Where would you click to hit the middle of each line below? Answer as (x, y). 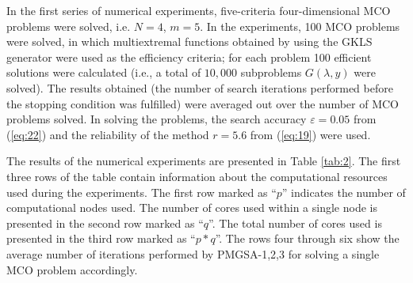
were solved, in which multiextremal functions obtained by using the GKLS (189, 42)
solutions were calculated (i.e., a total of (104, 72)
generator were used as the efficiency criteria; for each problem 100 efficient (189, 57)
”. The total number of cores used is (295, 223)
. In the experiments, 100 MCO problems (300, 26)
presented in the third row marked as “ (101, 238)
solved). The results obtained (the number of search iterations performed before (200, 87)
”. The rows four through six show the (307, 238)
